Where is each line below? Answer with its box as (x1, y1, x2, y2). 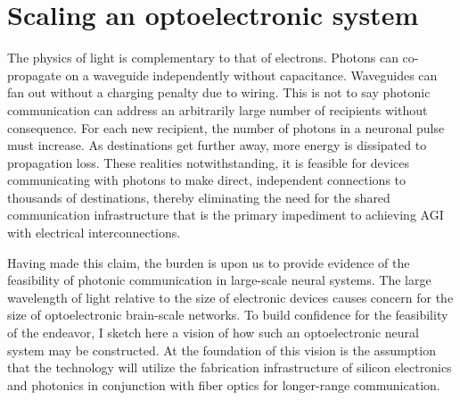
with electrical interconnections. (7, 223, 181, 242)
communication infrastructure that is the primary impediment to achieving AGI (7, 205, 444, 224)
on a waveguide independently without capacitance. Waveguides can (65, 65, 438, 84)
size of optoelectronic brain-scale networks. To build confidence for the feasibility (7, 305, 448, 324)
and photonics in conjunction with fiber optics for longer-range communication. (7, 375, 440, 394)
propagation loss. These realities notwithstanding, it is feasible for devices (7, 153, 410, 171)
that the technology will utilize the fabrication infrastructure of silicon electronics (7, 358, 452, 377)
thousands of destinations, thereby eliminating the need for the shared (7, 187, 390, 206)
